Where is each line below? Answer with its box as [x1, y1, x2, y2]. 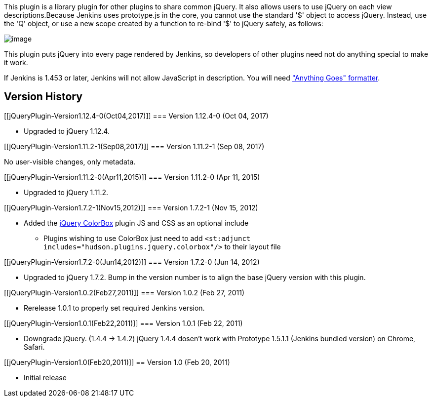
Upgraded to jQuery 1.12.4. [24, 126, 110, 135]
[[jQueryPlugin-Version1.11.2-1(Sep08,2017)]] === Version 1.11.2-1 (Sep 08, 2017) [4, 142, 265, 151]
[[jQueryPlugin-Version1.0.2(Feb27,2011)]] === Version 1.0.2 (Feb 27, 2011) [4, 288, 245, 297]
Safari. [24, 342, 45, 351]
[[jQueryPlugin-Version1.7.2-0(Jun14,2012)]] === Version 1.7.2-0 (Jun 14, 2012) [4, 257, 260, 266]
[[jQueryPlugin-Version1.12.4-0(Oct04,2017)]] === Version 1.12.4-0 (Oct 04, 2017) [4, 111, 269, 120]
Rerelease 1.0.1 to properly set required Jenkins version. [24, 303, 205, 312]
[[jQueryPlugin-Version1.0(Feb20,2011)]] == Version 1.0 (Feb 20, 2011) [4, 358, 230, 366]
